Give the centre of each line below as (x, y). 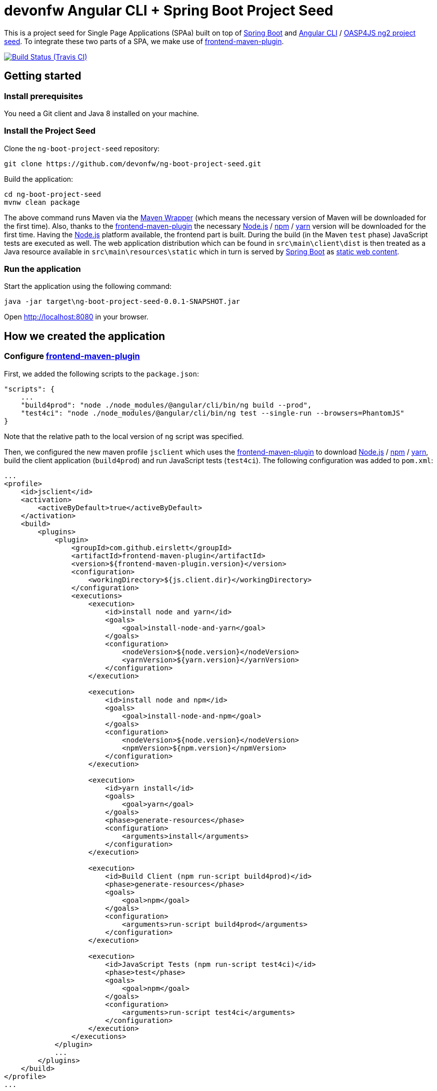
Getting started (43, 76)
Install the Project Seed (50, 131)
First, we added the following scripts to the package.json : (102, 374)
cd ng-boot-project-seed (52, 194)
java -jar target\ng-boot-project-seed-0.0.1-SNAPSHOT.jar (122, 302)
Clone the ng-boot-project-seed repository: (82, 148)
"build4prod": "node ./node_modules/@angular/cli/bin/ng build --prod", (166, 405)
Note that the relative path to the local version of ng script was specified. (124, 436)
